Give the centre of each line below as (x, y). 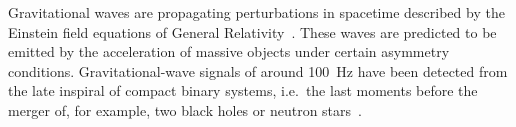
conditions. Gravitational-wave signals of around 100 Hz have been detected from (258, 70)
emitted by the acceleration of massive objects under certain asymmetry (229, 51)
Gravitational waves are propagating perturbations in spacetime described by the (256, 12)
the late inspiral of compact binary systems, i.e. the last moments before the (243, 90)
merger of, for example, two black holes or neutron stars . (185, 109)
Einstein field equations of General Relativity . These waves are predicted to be (252, 31)
